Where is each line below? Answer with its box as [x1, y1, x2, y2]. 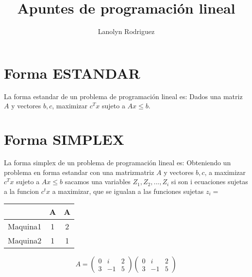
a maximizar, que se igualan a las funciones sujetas [52, 186, 204, 196]
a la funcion [4, 186, 39, 196]
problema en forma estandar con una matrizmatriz [4, 167, 154, 177]
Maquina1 [8, 221, 42, 232]
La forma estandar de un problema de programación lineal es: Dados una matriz [4, 91, 243, 101]
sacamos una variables [65, 176, 131, 187]
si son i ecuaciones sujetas [171, 176, 248, 187]
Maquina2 [8, 235, 42, 246]
